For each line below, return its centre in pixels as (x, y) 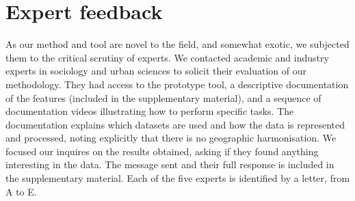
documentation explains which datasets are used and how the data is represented (175, 124)
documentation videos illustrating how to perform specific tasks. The (150, 111)
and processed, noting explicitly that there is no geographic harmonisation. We (171, 138)
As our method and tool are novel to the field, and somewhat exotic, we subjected (177, 44)
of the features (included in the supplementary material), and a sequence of (163, 97)
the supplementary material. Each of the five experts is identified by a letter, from (178, 178)
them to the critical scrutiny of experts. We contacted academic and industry (167, 57)
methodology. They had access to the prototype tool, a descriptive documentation (177, 84)
